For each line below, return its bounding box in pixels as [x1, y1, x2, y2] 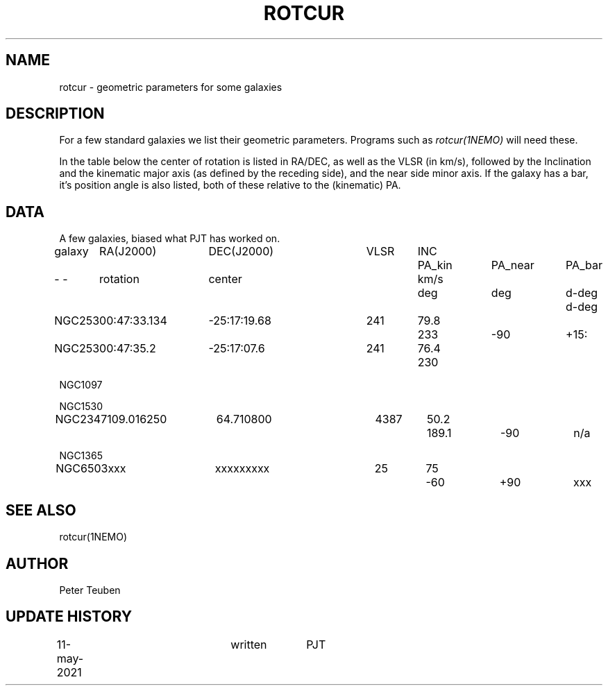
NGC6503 [56, 461, 108, 476]
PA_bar [566, 258, 602, 273]
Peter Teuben [59, 583, 121, 596]
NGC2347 [55, 412, 108, 427]
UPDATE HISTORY [6, 608, 133, 626]
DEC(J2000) [208, 244, 274, 259]
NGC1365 [59, 450, 103, 462]
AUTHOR [6, 554, 69, 572]
